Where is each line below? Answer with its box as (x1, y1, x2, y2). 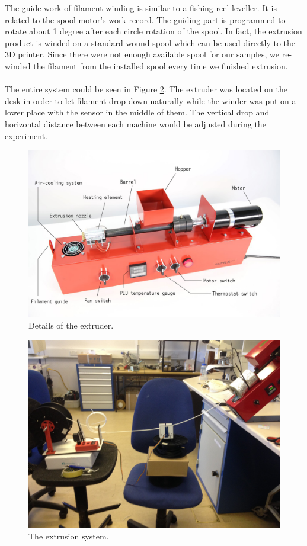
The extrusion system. (28, 530, 109, 542)
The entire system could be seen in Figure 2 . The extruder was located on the (5, 83, 288, 95)
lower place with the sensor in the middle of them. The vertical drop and (5, 106, 270, 118)
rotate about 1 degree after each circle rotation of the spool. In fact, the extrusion (5, 25, 302, 37)
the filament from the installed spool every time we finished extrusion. (33, 59, 288, 72)
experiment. (5, 129, 47, 142)
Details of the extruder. (28, 319, 114, 332)
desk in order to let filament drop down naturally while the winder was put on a (5, 94, 296, 107)
